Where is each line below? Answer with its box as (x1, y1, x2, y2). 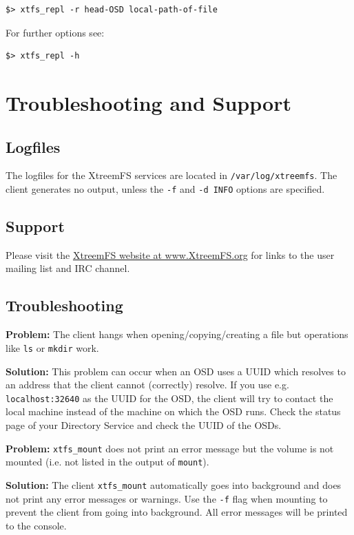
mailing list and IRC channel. (6, 261, 130, 275)
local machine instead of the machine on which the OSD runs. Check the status (6, 404, 341, 419)
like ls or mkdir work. (6, 340, 99, 355)
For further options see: (6, 25, 105, 39)
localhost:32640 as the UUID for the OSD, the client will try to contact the (6, 390, 333, 405)
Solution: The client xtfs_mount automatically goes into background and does (6, 477, 342, 492)
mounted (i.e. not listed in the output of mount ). (6, 454, 209, 469)
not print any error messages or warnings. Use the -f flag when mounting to (6, 491, 328, 505)
